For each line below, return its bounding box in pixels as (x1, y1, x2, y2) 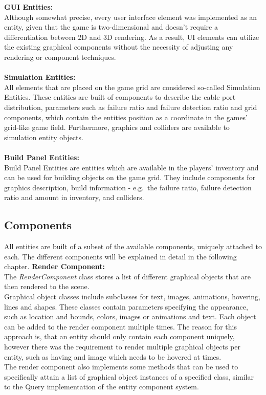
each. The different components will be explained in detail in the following (4, 251, 237, 261)
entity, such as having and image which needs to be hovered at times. (4, 351, 221, 362)
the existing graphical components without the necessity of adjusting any (4, 41, 233, 52)
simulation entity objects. (4, 131, 83, 142)
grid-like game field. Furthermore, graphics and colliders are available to (4, 122, 230, 133)
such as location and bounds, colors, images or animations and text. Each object (4, 311, 256, 322)
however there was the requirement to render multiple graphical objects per (4, 341, 241, 352)
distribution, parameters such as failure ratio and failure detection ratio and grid (4, 101, 257, 112)
